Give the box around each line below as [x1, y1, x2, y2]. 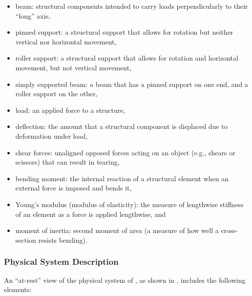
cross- [221, 225, 238, 235]
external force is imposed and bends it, [15, 183, 132, 193]
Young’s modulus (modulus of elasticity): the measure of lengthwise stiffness [15, 199, 244, 209]
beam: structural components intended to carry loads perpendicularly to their [15, 1, 248, 11]
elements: [4, 284, 32, 295]
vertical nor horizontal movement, [15, 36, 117, 46]
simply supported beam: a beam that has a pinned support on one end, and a [15, 79, 248, 89]
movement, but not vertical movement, [15, 62, 132, 72]
